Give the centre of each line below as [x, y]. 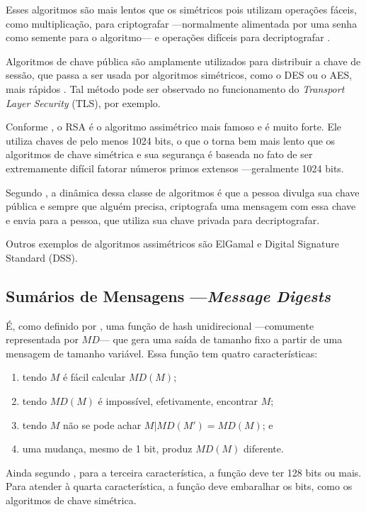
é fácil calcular [94, 377]
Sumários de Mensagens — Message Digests [168, 295]
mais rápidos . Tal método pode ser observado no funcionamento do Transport [175, 88]
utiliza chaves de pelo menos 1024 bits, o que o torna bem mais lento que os [171, 140]
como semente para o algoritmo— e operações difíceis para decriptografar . [168, 37]
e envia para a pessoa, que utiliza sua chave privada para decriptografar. [163, 219]
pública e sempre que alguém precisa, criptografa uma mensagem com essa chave [181, 206]
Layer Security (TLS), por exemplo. [83, 102]
